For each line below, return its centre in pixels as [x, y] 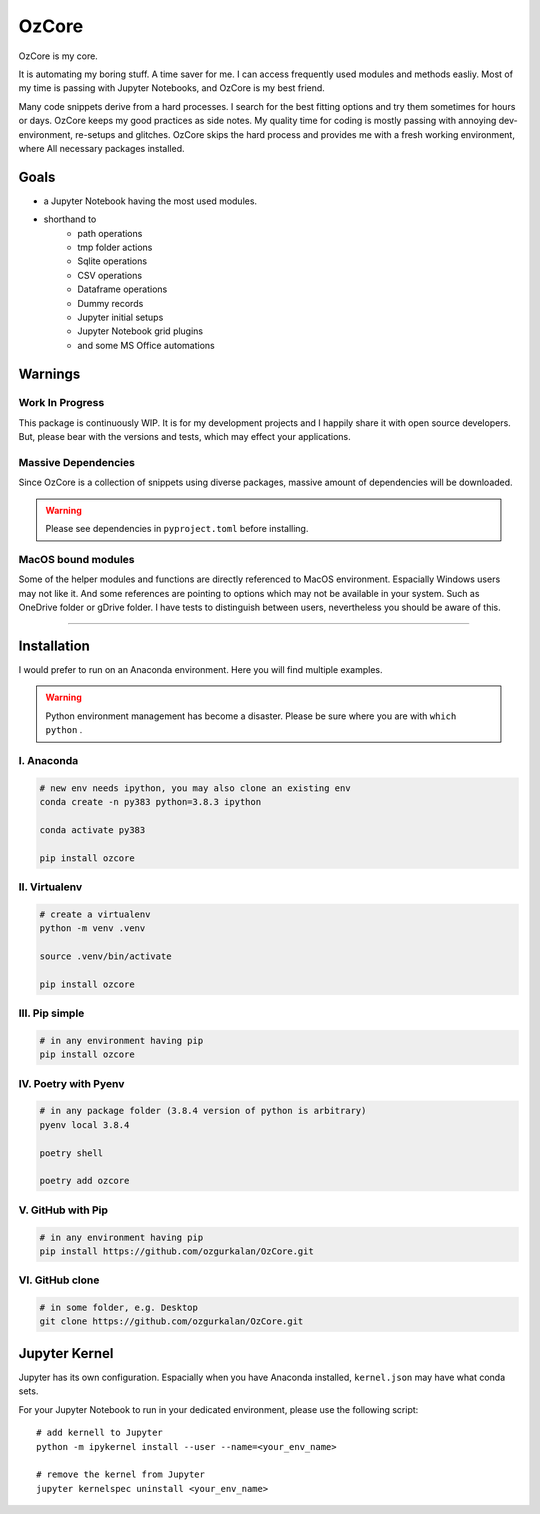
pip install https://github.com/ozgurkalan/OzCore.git [176, 1251]
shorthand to [70, 219]
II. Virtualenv [50, 887]
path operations [110, 233]
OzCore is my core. [58, 56]
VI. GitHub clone [59, 1280]
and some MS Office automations [146, 345]
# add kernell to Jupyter [100, 1433]
